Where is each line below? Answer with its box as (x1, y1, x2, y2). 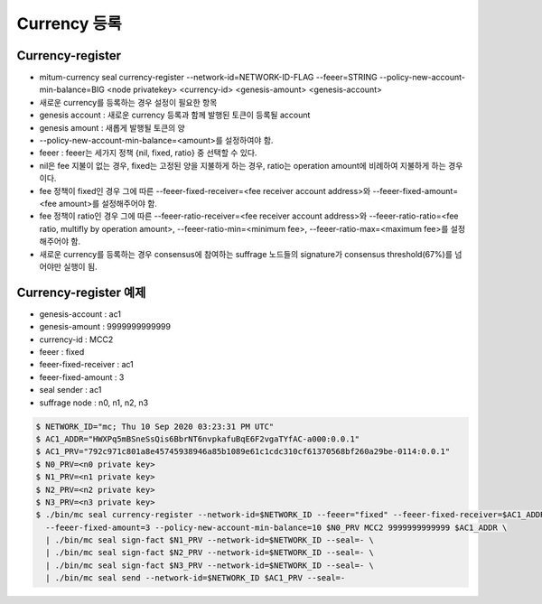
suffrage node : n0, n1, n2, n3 (39, 397, 149, 408)
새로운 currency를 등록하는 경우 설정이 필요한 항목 (39, 97, 218, 107)
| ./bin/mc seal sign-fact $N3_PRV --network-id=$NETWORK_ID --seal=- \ (45, 560, 375, 571)
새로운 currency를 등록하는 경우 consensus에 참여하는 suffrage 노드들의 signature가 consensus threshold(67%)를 (39, 248, 453, 259)
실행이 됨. (63, 261, 98, 272)
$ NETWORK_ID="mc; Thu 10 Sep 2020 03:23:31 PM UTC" (35, 421, 275, 432)
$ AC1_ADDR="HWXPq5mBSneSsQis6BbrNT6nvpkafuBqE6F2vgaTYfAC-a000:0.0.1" (35, 433, 360, 444)
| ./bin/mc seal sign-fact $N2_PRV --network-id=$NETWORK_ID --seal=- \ (45, 547, 375, 558)
